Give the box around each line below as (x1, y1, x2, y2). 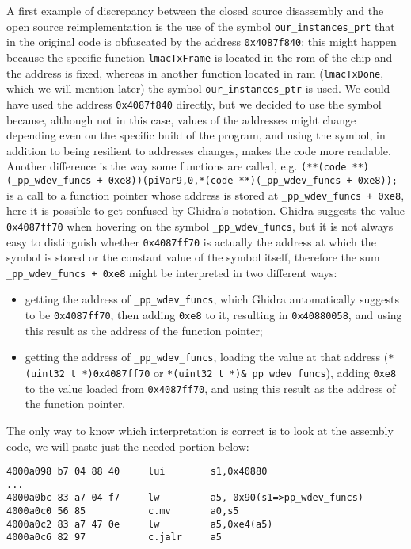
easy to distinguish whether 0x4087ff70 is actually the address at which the (6, 233, 376, 250)
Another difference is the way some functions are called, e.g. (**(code (6, 158, 347, 174)
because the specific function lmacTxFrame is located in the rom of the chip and (6, 48, 393, 65)
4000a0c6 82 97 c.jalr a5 (6, 532, 223, 543)
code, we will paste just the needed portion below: (6, 437, 249, 454)
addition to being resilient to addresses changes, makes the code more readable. (6, 142, 391, 158)
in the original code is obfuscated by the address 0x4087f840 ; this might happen (6, 33, 397, 50)
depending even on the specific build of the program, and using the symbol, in (6, 127, 386, 143)
